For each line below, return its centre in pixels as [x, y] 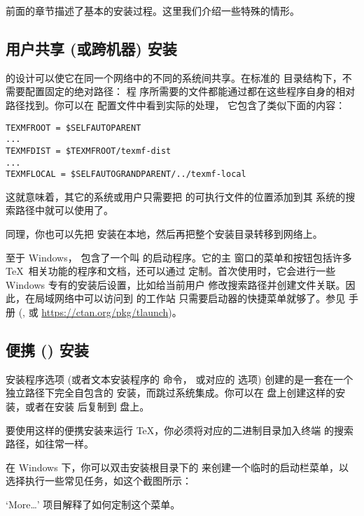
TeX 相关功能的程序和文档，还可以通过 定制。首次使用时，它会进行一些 [171, 271]
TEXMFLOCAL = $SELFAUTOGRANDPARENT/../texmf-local [126, 174]
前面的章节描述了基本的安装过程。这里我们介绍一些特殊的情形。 [153, 10]
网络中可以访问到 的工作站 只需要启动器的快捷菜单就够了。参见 [200, 298]
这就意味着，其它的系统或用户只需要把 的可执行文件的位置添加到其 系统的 [176, 196]
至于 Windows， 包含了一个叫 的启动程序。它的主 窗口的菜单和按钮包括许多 [179, 257]
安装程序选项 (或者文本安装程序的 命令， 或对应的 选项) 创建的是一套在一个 [180, 379]
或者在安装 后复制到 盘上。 [87, 406]
